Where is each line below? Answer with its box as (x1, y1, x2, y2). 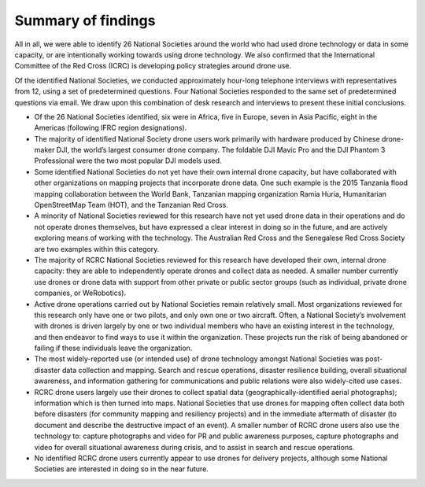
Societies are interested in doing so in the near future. (34, 464, 209, 474)
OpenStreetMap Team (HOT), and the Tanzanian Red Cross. (34, 201, 228, 210)
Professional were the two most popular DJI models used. (34, 156, 222, 165)
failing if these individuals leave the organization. (34, 343, 193, 353)
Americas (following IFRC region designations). (34, 123, 187, 133)
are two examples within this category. (34, 244, 160, 253)
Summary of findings (14, 12, 156, 29)
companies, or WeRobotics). (34, 288, 126, 298)
